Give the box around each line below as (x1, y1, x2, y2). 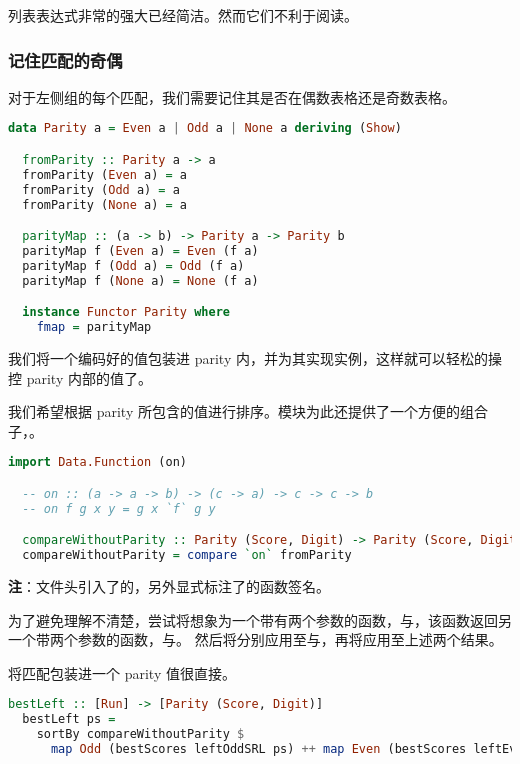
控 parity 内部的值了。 (8, 367, 152, 388)
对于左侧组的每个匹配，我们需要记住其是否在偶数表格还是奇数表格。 (8, 86, 456, 107)
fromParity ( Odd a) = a (22, 182, 180, 197)
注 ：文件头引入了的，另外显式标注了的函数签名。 (8, 576, 330, 597)
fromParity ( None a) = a (22, 197, 188, 212)
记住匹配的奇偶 (8, 47, 123, 72)
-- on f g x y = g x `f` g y (22, 501, 216, 516)
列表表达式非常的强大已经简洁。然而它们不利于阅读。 (8, 5, 358, 25)
